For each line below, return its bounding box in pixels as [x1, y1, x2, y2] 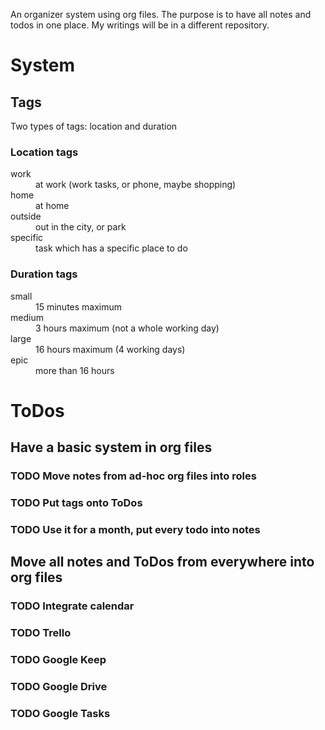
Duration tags [10, 267, 78, 281]
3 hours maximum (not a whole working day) [35, 322, 220, 334]
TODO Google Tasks [10, 706, 111, 720]
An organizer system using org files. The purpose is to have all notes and [10, 9, 312, 20]
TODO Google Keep [10, 653, 107, 667]
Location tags [10, 145, 79, 159]
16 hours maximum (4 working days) [35, 343, 186, 355]
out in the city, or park [35, 221, 127, 233]
